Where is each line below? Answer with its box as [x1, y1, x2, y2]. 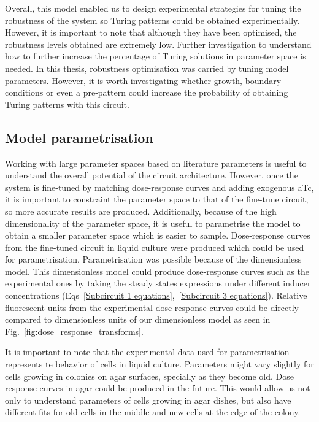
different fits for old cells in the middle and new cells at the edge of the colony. [5, 405, 301, 418]
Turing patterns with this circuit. [5, 98, 129, 110]
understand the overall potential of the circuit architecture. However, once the [5, 169, 298, 182]
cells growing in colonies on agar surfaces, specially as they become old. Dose [5, 369, 294, 382]
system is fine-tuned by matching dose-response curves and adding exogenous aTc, [5, 180, 314, 193]
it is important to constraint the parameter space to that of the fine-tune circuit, [5, 193, 309, 205]
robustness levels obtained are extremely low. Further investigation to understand [5, 37, 312, 50]
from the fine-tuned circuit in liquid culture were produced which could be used [5, 240, 304, 253]
